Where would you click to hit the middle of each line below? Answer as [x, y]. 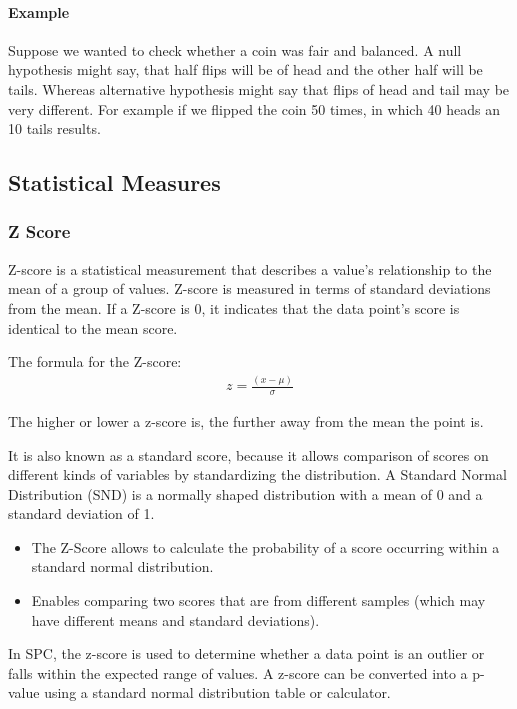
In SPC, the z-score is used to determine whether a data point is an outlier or [246, 653]
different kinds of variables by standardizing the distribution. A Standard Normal [257, 474]
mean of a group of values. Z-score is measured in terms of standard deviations [249, 288]
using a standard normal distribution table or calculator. [217, 692]
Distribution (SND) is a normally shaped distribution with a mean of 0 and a [245, 493]
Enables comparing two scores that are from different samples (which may [258, 600]
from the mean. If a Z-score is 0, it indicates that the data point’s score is [234, 307]
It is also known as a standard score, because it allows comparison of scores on [248, 454]
